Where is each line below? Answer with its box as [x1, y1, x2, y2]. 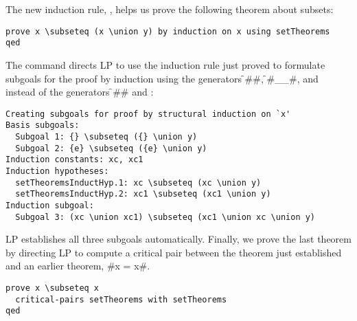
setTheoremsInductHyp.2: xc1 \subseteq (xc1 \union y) [15, 189, 271, 199]
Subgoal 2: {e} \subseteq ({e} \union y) [15, 143, 207, 153]
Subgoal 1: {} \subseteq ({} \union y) [15, 132, 198, 142]
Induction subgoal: [5, 200, 94, 210]
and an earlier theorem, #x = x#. [5, 258, 150, 273]
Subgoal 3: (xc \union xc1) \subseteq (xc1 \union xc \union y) [15, 212, 316, 222]
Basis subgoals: [5, 120, 80, 131]
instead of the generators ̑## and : [5, 85, 154, 99]
